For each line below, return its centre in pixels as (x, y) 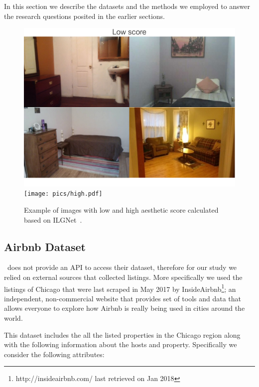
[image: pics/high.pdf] (63, 194)
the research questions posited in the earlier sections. (84, 16)
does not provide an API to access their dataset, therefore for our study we (122, 267)
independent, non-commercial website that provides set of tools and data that (123, 298)
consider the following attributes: (54, 354)
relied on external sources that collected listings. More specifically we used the (123, 277)
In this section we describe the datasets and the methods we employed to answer (127, 6)
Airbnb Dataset (45, 246)
